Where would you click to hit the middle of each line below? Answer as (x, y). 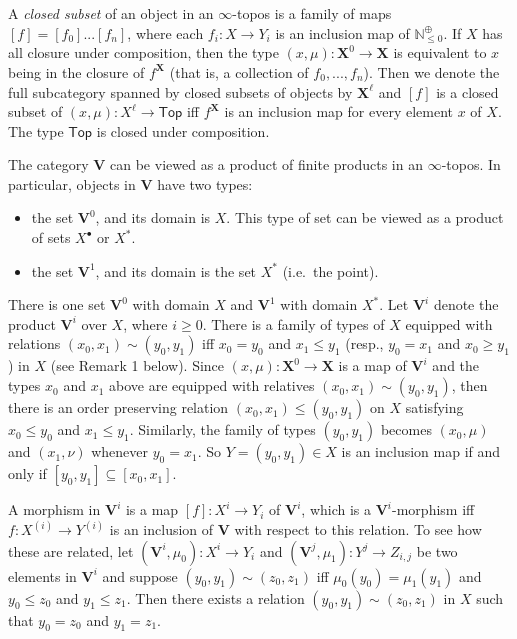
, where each (165, 32)
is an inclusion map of (342, 32)
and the (456, 365)
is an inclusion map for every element (338, 111)
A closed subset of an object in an (111, 13)
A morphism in (54, 509)
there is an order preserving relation (118, 407)
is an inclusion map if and (421, 451)
